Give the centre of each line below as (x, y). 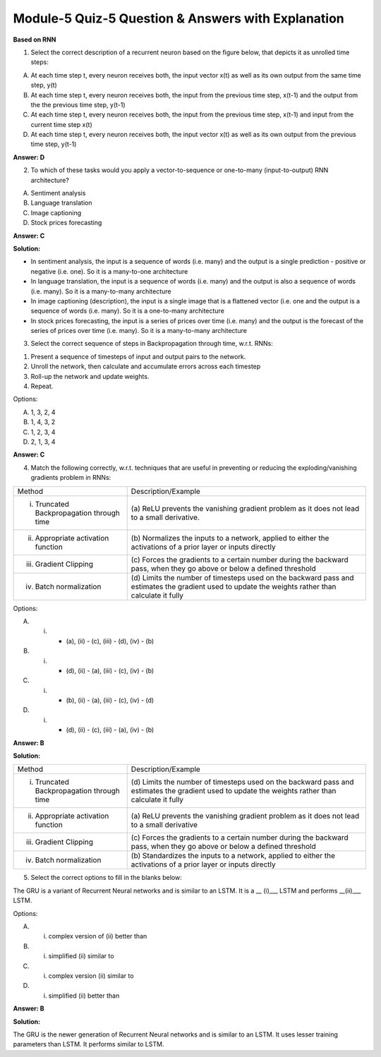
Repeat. (42, 386)
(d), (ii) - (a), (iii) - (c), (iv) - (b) (110, 670)
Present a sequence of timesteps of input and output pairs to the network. (138, 356)
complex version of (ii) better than (98, 936)
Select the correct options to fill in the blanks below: (107, 878)
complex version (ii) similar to (91, 976)
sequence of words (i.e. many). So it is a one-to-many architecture (128, 311)
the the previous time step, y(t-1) (78, 104)
